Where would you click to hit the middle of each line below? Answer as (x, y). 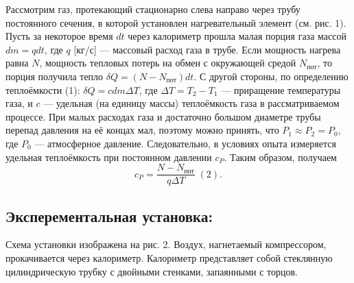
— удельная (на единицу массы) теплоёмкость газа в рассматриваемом (191, 103)
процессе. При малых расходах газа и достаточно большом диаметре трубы (163, 116)
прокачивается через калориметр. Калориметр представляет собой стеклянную (169, 257)
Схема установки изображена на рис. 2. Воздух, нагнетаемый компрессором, (166, 244)
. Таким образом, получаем (280, 157)
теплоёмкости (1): (43, 89)
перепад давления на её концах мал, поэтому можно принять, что (142, 130)
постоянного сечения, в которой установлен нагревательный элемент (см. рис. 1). (176, 22)
